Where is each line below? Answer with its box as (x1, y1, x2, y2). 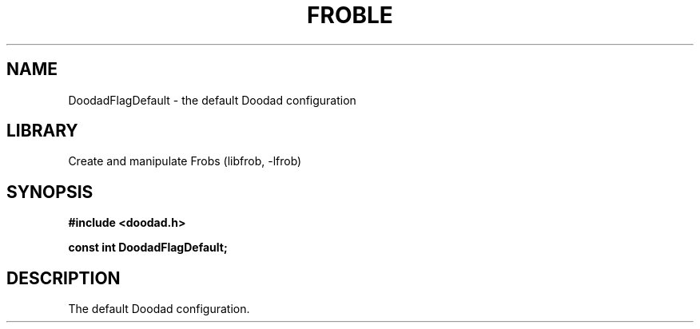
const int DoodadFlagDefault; (68, 240, 228, 255)
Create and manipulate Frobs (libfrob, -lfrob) (68, 154, 302, 168)
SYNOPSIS (6, 181, 93, 202)
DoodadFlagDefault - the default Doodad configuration (68, 93, 356, 107)
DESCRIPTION (6, 268, 121, 288)
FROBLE (307, 2, 393, 29)
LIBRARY (6, 121, 78, 141)
